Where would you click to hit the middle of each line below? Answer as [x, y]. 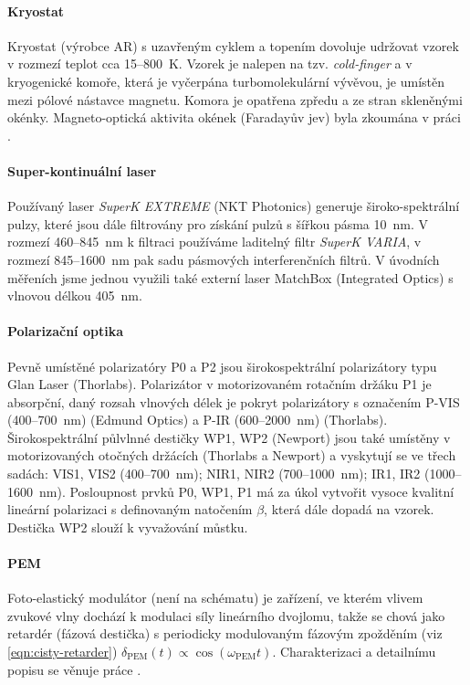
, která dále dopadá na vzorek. [349, 509]
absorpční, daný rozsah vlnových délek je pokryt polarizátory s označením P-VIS [234, 401]
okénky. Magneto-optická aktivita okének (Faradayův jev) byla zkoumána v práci [234, 117]
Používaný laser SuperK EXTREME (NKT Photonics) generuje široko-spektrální [234, 206]
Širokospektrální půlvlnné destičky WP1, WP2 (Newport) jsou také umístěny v [229, 437]
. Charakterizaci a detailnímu [354, 652]
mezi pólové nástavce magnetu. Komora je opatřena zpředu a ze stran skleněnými [235, 99]
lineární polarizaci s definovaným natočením [130, 509]
